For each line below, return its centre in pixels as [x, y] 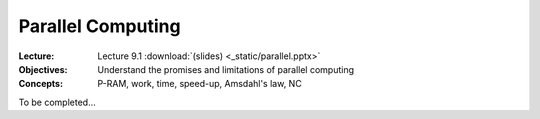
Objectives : [43, 69]
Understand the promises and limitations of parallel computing [226, 69]
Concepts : [41, 84]
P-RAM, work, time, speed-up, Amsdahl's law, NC [199, 84]
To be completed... [57, 102]
